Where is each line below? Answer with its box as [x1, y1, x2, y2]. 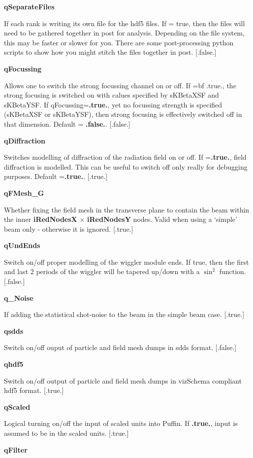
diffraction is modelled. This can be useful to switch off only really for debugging [4, 161, 248, 172]
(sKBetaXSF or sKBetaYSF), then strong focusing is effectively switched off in [4, 109, 242, 119]
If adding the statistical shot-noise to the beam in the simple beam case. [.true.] [4, 309, 245, 319]
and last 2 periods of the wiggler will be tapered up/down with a [4, 266, 200, 277]
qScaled [4, 401, 31, 412]
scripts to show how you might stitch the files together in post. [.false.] [4, 47, 217, 57]
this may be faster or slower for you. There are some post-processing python [4, 37, 234, 47]
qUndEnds [4, 240, 40, 250]
